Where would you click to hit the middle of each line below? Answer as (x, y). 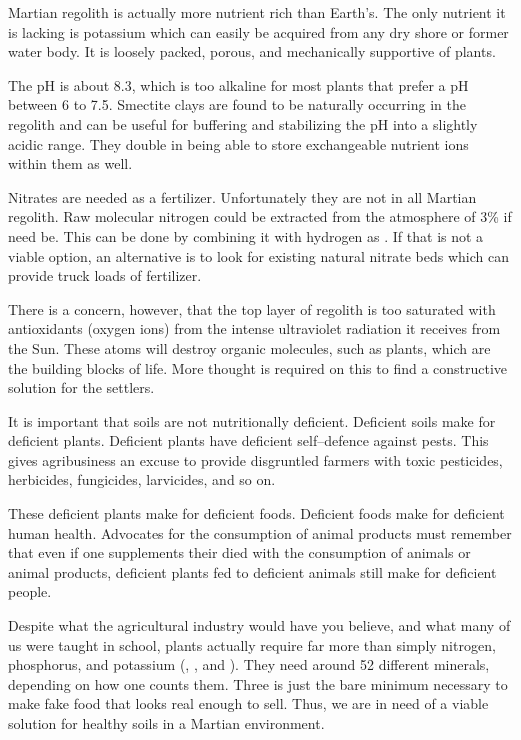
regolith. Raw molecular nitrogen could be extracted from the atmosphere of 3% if (260, 216)
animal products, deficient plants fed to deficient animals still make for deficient (252, 571)
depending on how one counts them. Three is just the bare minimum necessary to (258, 683)
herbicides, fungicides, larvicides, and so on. (142, 479)
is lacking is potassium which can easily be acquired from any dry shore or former (258, 31)
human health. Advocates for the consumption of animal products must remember (260, 532)
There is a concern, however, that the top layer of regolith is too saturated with (252, 308)
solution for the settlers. (81, 387)
